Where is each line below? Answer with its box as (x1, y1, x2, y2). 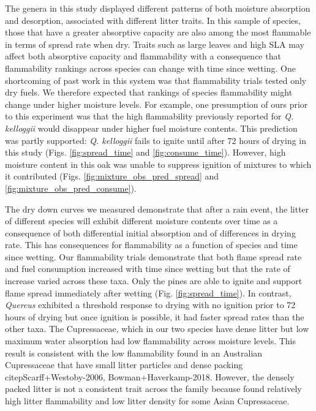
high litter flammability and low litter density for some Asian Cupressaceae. (5, 394, 290, 407)
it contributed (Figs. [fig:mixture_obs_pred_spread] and (5, 170, 219, 183)
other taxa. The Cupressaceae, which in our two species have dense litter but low (5, 322, 309, 335)
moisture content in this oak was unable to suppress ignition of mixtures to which (5, 157, 312, 170)
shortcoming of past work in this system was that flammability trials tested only (5, 74, 307, 86)
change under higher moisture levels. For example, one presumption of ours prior (5, 97, 308, 110)
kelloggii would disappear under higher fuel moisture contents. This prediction (5, 121, 298, 134)
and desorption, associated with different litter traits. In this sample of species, (5, 13, 301, 26)
